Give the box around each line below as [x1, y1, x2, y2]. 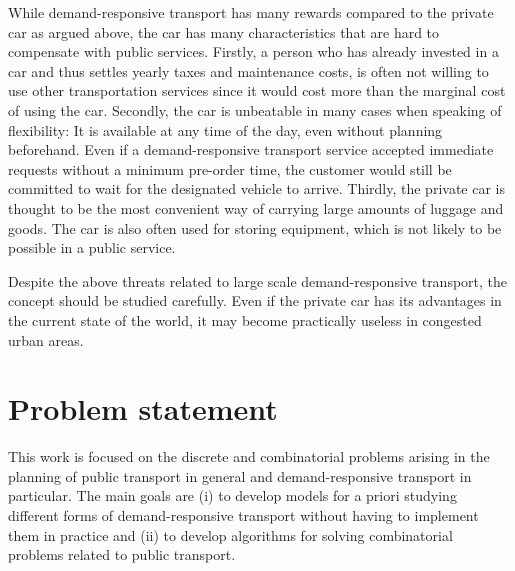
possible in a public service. [8, 237, 176, 258]
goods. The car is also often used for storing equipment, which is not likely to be [8, 217, 502, 238]
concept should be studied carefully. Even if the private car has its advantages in [8, 290, 502, 311]
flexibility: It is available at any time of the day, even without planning [8, 119, 443, 140]
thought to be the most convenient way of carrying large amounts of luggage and [8, 197, 504, 218]
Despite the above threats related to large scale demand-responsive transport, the [8, 270, 508, 291]
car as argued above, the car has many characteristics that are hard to [8, 21, 440, 42]
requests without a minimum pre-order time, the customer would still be [8, 158, 452, 179]
